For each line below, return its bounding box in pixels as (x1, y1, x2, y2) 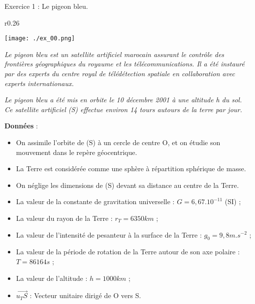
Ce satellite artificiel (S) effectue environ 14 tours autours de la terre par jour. (4, 104, 242, 114)
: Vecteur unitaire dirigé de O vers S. (30, 290, 141, 301)
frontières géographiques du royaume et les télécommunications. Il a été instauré (4, 59, 245, 69)
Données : (4, 121, 38, 131)
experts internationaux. (4, 78, 74, 88)
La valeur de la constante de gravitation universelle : (16, 196, 175, 207)
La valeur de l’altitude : (16, 273, 88, 283)
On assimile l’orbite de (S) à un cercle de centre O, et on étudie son (16, 137, 221, 147)
